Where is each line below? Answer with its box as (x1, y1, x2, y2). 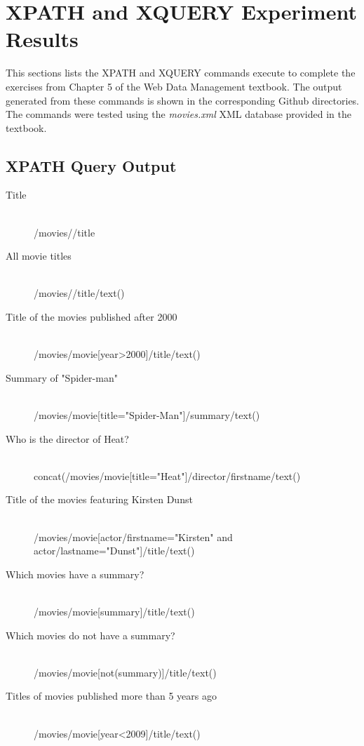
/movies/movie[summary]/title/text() (34, 604, 195, 618)
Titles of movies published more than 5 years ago (6, 688, 217, 703)
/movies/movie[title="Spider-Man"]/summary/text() (34, 408, 260, 422)
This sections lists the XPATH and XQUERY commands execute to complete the (6, 65, 356, 80)
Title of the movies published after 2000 (6, 309, 177, 324)
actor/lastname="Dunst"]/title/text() (34, 543, 195, 558)
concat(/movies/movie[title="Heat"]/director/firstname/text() (34, 468, 301, 483)
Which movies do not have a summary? (6, 627, 175, 642)
